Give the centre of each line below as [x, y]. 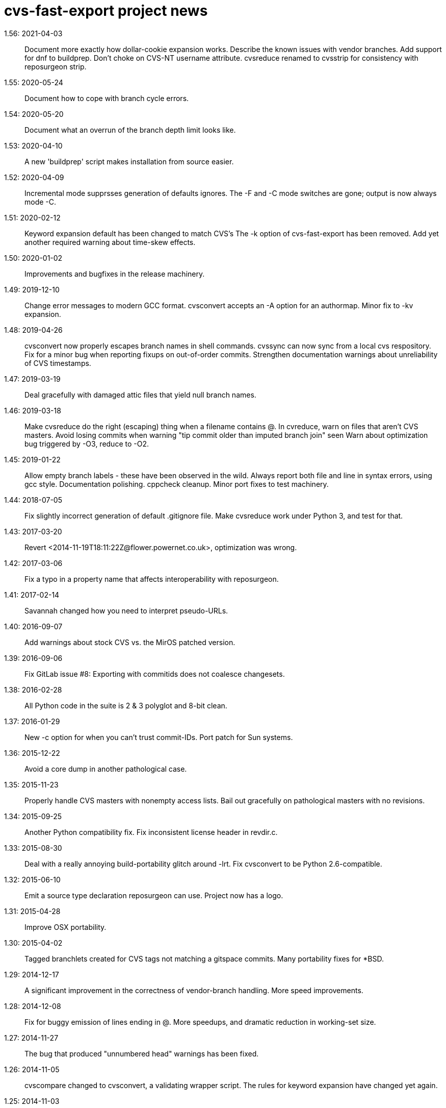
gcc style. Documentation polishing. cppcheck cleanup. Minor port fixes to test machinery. [177, 484]
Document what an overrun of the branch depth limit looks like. [130, 130]
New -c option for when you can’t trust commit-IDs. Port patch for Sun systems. [159, 737]
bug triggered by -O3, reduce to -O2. [87, 444]
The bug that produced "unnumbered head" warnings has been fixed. [142, 1053]
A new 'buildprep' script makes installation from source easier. [129, 161]
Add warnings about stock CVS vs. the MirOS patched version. [130, 642]
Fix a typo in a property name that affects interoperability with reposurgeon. [152, 579]
